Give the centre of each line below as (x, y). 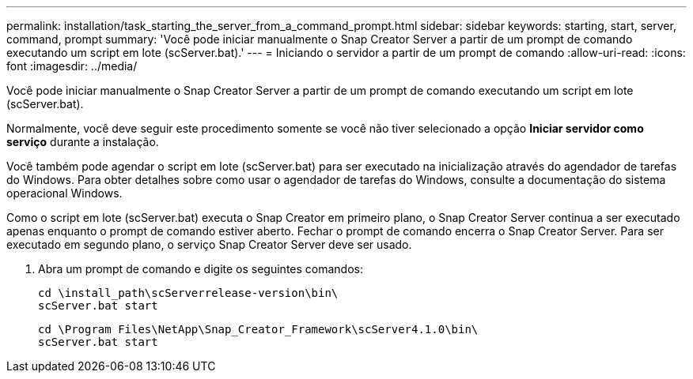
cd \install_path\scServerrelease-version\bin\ (188, 293)
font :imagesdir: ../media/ (72, 66)
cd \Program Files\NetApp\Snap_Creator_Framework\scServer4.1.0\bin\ (258, 329)
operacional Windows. (64, 193)
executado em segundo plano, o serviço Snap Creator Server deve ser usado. (209, 244)
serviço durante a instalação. (83, 142)
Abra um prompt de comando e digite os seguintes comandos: (201, 269)
